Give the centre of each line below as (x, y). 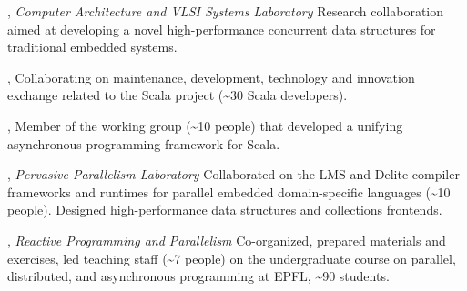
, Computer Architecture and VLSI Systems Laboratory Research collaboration (226, 11)
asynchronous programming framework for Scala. (144, 143)
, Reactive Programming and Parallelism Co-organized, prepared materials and (227, 240)
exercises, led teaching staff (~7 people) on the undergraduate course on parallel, (232, 258)
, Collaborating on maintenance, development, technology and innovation (211, 77)
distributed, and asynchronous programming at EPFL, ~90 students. (198, 276)
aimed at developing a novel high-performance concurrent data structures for (222, 29)
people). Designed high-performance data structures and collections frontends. (225, 210)
